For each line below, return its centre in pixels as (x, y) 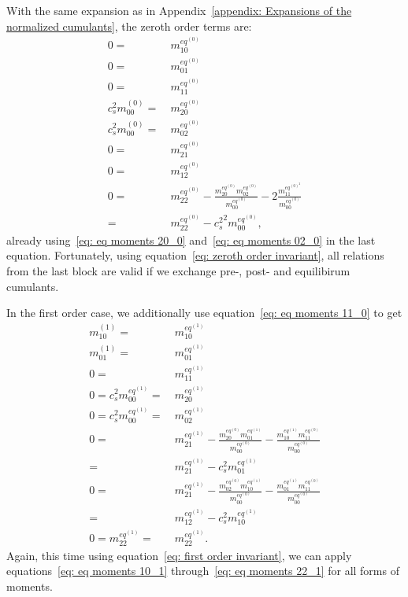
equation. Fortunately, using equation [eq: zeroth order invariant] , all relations (195, 255)
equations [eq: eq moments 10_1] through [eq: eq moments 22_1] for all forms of (203, 571)
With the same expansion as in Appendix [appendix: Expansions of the (179, 10)
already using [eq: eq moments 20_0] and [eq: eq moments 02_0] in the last (191, 240)
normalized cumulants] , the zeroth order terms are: (129, 26)
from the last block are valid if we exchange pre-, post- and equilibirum (178, 270)
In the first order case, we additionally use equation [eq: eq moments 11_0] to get (204, 313)
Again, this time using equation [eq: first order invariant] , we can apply (179, 555)
